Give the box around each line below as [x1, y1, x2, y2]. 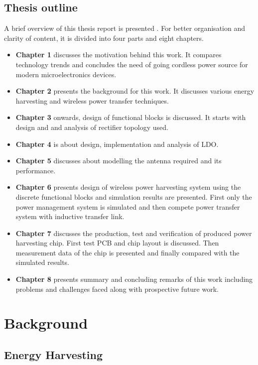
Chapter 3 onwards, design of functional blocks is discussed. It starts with [15, 112, 246, 122]
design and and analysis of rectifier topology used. [15, 122, 168, 132]
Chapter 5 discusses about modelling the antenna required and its [15, 155, 222, 166]
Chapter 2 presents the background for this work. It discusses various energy [15, 86, 255, 96]
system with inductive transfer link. [15, 211, 125, 222]
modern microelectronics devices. [15, 69, 117, 79]
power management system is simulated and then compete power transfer [15, 201, 240, 212]
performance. [15, 165, 56, 175]
